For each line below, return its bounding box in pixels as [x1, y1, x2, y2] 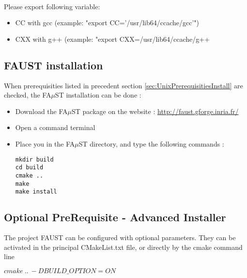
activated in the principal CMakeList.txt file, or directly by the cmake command [4, 242, 243, 252]
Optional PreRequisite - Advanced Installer [4, 210, 226, 225]
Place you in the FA [15, 138, 75, 148]
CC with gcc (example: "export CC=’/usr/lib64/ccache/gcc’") [15, 17, 200, 28]
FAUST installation [4, 57, 103, 72]
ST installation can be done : [55, 90, 141, 100]
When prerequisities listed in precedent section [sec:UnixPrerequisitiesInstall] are [4, 80, 243, 90]
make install [15, 188, 57, 196]
